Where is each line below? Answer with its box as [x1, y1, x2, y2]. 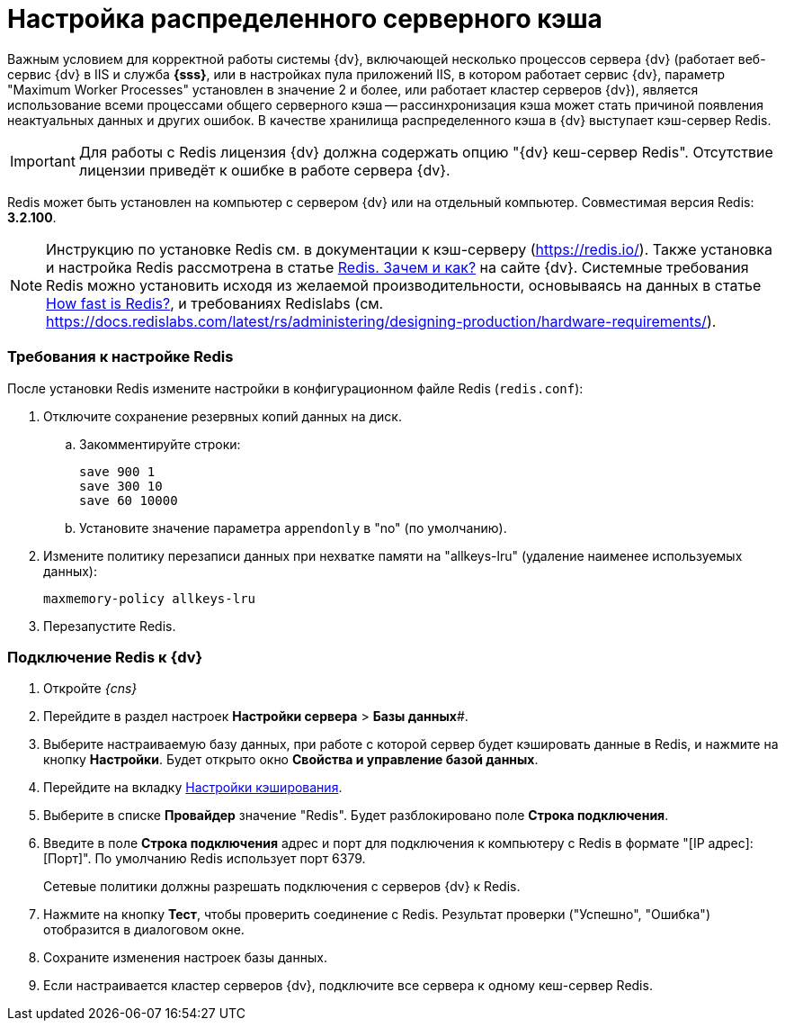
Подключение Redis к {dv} [7, 647, 203, 666]
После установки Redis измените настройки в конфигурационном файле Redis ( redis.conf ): [7, 380, 584, 396]
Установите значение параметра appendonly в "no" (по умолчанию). [79, 519, 507, 536]
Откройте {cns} [43, 681, 138, 697]
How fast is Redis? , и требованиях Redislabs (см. [46, 293, 384, 312]
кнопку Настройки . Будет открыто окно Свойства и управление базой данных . [43, 752, 539, 768]
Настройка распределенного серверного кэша [7, 4, 602, 34]
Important [10, 151, 76, 170]
